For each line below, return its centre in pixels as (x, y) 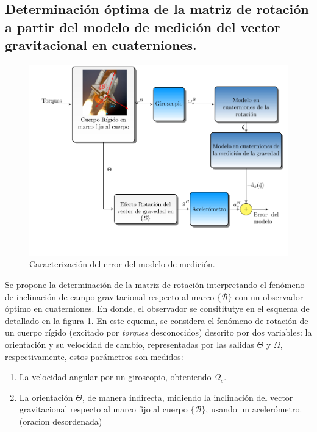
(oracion (34, 421)
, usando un (227, 409)
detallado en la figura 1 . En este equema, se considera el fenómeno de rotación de (157, 320)
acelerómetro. (277, 409)
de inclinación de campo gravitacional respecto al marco (110, 296)
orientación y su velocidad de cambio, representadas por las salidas (130, 344)
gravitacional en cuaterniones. (101, 45)
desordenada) (77, 421)
